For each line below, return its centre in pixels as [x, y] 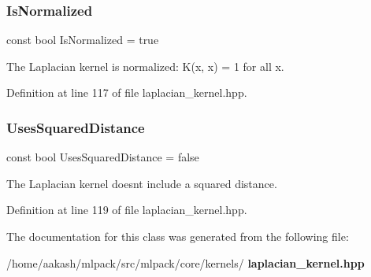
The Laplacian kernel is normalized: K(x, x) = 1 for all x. [145, 66]
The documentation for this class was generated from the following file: [178, 236]
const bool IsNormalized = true [83, 40]
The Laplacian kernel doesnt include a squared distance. [142, 183]
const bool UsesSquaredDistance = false [103, 157]
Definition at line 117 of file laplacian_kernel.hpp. [127, 92]
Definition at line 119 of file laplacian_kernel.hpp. [127, 210]
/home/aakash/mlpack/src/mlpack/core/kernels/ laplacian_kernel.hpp [185, 262]
